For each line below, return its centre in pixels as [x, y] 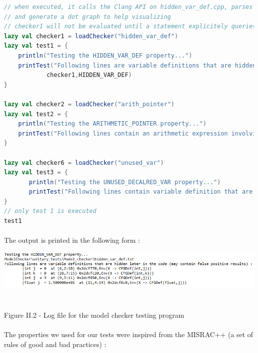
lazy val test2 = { [36, 114]
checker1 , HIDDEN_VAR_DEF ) [89, 75]
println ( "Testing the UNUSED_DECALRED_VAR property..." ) [125, 182]
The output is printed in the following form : [72, 240]
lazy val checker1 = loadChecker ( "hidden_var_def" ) [91, 36]
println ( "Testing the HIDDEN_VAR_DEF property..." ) [105, 55]
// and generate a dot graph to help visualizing [88, 17]
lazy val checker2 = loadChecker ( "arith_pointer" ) [89, 104]
